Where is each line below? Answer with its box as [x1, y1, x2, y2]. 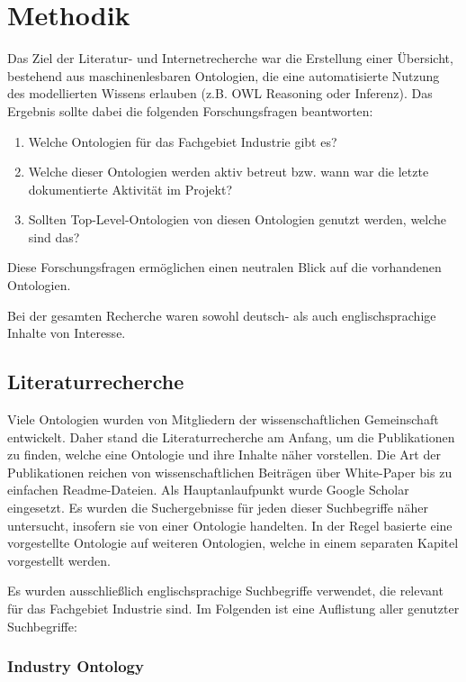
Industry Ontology [7, 655, 144, 677]
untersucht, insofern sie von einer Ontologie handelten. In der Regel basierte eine [7, 515, 453, 534]
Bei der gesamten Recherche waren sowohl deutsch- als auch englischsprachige [7, 305, 436, 324]
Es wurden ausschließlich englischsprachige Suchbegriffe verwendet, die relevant [7, 581, 444, 600]
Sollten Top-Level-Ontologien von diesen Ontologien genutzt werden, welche [28, 210, 447, 229]
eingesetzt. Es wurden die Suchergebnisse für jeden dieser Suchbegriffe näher [7, 498, 428, 517]
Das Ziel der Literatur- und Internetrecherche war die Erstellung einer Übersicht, [7, 49, 453, 68]
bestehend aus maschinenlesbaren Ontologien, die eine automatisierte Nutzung [7, 66, 440, 85]
